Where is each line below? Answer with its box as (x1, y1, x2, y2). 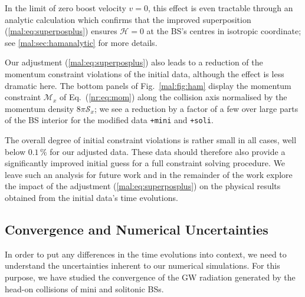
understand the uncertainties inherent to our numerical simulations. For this (5, 259, 280, 272)
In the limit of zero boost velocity (5, 2, 126, 14)
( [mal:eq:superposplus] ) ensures (5, 25, 117, 37)
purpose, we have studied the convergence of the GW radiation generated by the (5, 270, 296, 283)
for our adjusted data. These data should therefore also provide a (50, 145, 286, 157)
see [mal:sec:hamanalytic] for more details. (5, 36, 158, 48)
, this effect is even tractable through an (147, 2, 293, 14)
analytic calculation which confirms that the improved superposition (5, 13, 251, 25)
